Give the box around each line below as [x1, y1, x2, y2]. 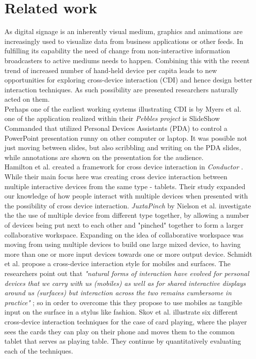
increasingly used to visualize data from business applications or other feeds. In [4, 36, 243, 46]
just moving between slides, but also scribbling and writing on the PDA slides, [4, 142, 241, 153]
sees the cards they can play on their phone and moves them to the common [4, 326, 235, 336]
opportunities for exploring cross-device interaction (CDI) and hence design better [4, 75, 253, 85]
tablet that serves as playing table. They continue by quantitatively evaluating [4, 336, 241, 346]
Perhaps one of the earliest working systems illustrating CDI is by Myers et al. [4, 103, 242, 114]
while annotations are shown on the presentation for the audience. [4, 152, 204, 162]
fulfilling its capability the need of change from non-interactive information [4, 45, 230, 56]
